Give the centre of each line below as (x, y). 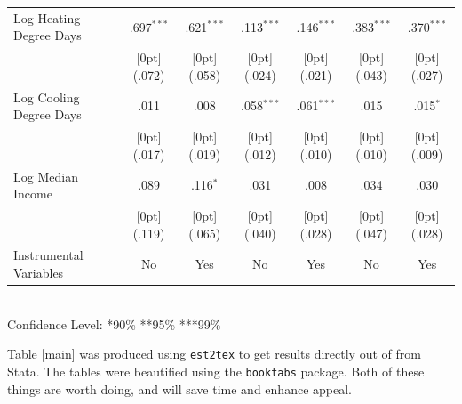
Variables (39, 272)
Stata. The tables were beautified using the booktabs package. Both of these (216, 371)
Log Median (46, 176)
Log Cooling (47, 97)
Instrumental (48, 255)
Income (33, 194)
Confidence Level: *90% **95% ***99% (114, 323)
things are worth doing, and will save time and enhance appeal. (179, 388)
